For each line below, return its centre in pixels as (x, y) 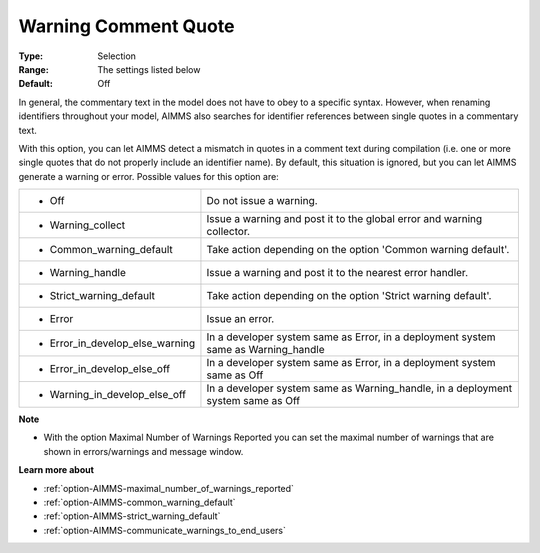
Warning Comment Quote (126, 26)
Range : (33, 69)
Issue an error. (240, 319)
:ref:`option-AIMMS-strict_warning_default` (132, 516)
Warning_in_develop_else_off (118, 395)
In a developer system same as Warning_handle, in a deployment (359, 388)
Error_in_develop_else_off (109, 369)
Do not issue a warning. (262, 201)
